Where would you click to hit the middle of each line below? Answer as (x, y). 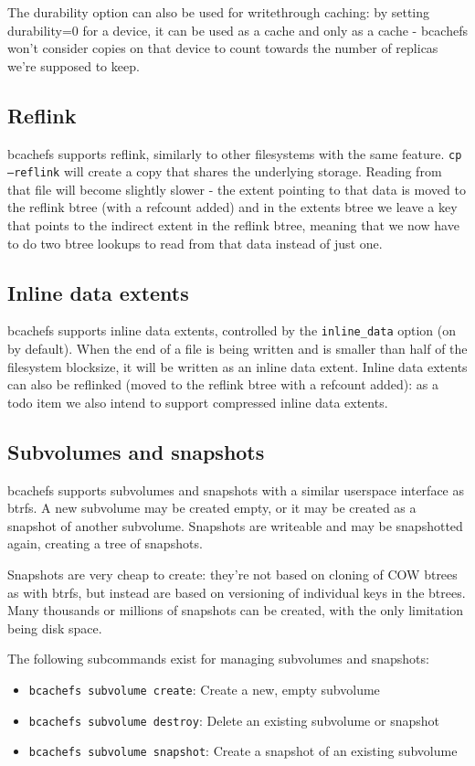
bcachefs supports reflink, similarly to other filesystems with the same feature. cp (235, 153)
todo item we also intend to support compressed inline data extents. (198, 402)
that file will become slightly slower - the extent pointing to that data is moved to (237, 189)
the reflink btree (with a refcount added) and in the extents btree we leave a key (232, 207)
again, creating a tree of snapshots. (105, 543)
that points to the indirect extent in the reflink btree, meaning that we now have (233, 225)
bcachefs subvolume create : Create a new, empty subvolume (204, 690)
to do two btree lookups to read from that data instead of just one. (195, 243)
